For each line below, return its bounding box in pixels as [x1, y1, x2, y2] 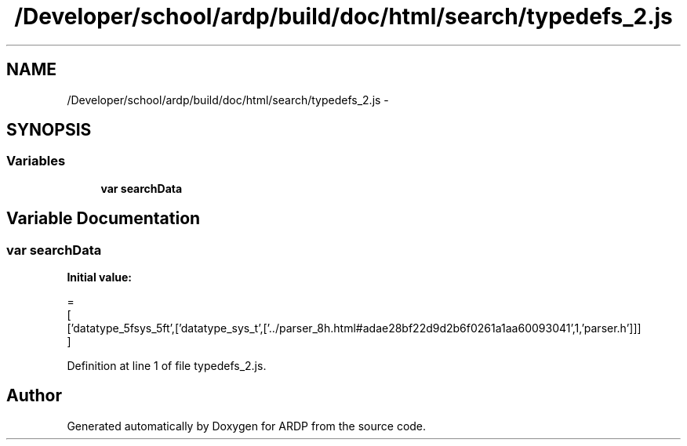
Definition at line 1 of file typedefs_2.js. [67, 359, 267, 373]
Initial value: [67, 270, 132, 285]
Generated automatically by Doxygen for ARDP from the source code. [67, 419, 427, 433]
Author [6, 386, 62, 406]
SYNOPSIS [6, 120, 92, 140]
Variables [6, 153, 66, 169]
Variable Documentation [6, 208, 201, 229]
